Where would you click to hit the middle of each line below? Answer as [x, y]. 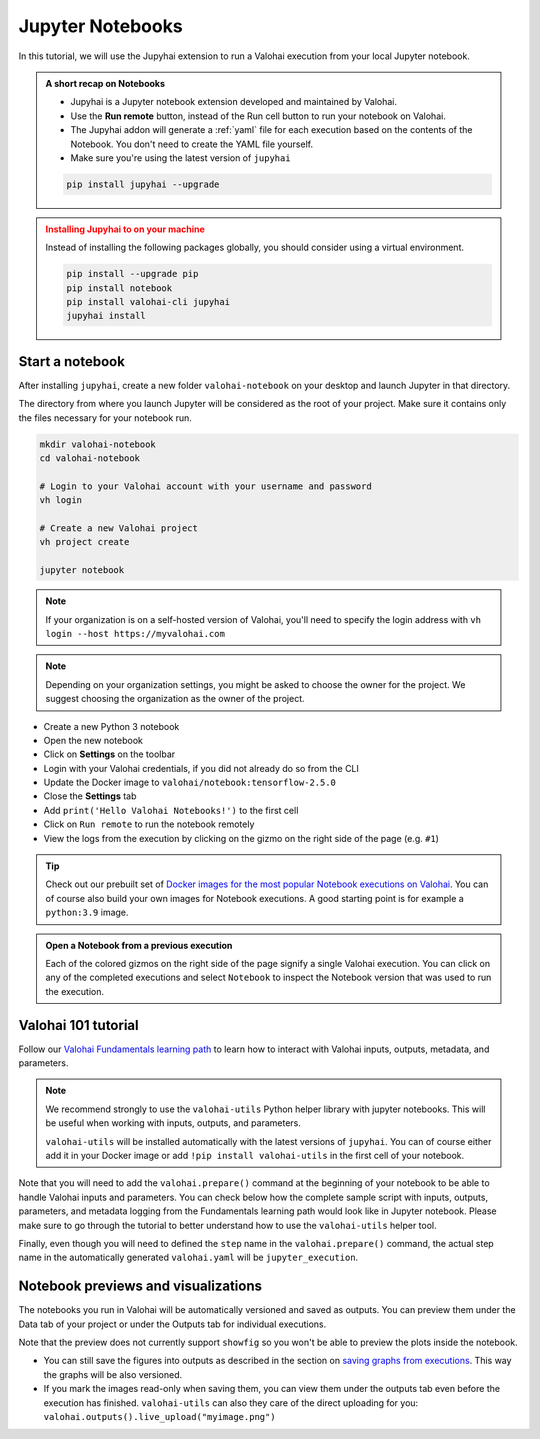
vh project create [84, 542]
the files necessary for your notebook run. [105, 417]
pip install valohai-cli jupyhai [148, 302]
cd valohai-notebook [89, 458]
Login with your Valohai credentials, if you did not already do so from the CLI [201, 768]
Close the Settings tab [90, 796]
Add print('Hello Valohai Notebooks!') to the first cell [171, 810]
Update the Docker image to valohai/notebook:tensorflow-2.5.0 [190, 782]
